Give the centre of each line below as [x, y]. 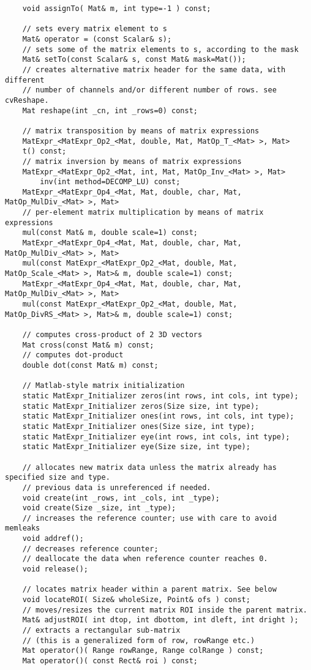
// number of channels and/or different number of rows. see [149, 90]
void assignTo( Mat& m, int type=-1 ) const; [117, 9]
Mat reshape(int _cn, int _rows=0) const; [110, 110]
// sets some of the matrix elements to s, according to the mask [160, 49]
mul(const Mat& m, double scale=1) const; [110, 233]
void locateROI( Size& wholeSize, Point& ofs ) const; [136, 600]
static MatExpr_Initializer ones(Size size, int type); [139, 426]
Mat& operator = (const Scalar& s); [97, 39]
